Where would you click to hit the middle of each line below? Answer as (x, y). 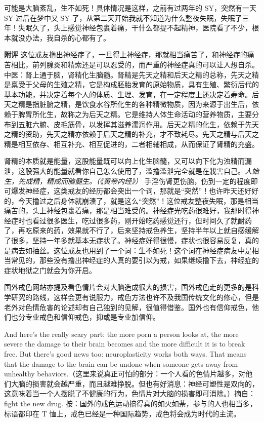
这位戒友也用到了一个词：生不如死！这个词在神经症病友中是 (152, 250)
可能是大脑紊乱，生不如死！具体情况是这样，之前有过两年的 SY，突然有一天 (130, 8)
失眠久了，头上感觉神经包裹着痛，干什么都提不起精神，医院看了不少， (135, 28)
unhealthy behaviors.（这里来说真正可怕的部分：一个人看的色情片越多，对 (125, 374)
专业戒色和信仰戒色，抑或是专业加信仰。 (92, 317)
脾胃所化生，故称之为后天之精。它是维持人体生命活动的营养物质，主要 (135, 114)
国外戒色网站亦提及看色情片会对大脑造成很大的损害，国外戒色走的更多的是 (128, 287)
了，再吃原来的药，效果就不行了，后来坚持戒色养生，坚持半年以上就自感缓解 (131, 230)
